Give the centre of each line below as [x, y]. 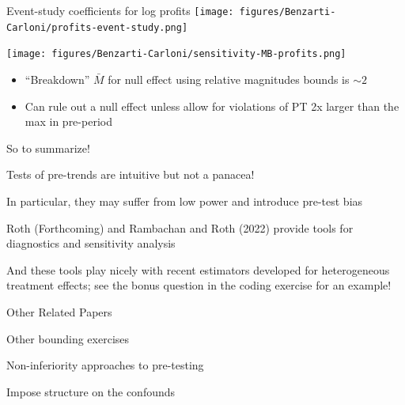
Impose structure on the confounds [91, 391]
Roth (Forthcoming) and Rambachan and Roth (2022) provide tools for [180, 227]
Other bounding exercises [68, 338]
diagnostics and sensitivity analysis [91, 243]
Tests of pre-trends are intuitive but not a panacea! [131, 174]
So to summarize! [48, 148]
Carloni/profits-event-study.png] [97, 27]
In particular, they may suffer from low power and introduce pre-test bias [185, 201]
